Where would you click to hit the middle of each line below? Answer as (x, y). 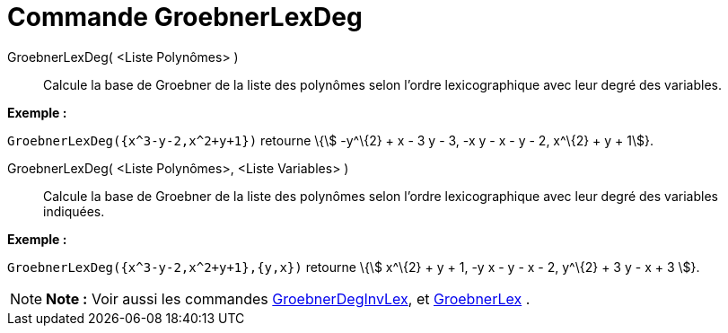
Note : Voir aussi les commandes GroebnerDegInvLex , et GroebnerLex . (288, 298)
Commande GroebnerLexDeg (185, 17)
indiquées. (74, 211)
